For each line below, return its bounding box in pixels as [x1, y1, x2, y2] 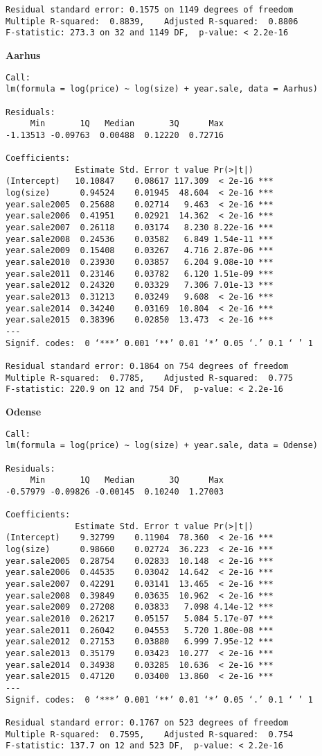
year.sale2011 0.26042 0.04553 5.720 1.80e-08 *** [6, 625, 274, 635]
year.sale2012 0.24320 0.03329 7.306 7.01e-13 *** [6, 280, 274, 291]
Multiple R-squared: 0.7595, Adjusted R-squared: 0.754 [6, 729, 294, 739]
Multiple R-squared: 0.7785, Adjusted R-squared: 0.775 [6, 372, 294, 383]
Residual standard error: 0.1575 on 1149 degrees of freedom [6, 5, 294, 15]
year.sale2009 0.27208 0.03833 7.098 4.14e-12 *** [6, 602, 274, 612]
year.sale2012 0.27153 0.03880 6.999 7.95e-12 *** [6, 637, 274, 647]
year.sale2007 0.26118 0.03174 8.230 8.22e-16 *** [6, 223, 274, 233]
